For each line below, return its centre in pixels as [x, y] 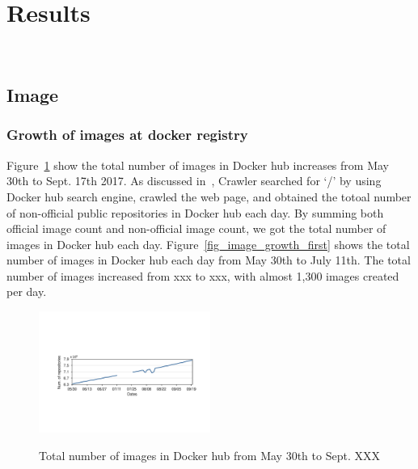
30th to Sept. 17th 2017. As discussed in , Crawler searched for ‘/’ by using [194, 181]
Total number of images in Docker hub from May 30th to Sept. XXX [209, 455]
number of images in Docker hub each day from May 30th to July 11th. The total [209, 260]
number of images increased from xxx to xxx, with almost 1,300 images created [203, 275]
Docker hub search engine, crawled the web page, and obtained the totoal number [209, 196]
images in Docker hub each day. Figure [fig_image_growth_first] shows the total [208, 244]
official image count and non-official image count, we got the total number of [196, 228]
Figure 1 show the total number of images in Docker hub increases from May [198, 165]
